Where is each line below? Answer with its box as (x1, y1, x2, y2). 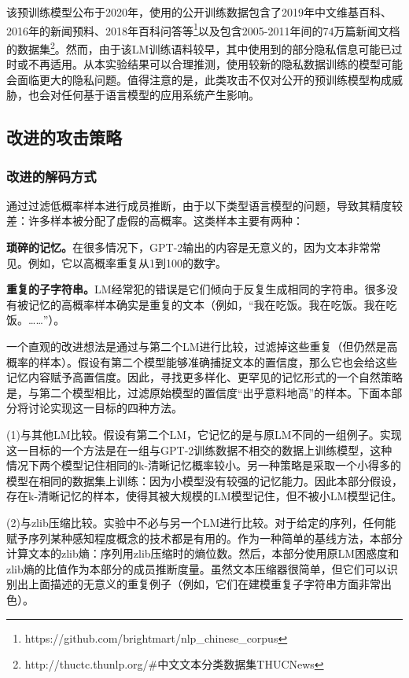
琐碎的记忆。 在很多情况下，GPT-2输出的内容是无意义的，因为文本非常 (6, 239, 370, 256)
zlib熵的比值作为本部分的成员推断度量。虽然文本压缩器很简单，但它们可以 (6, 560, 387, 577)
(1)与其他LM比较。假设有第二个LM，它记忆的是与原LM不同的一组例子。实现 (6, 426, 402, 442)
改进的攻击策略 (6, 125, 122, 149)
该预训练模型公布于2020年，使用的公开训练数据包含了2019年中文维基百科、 (6, 4, 392, 20)
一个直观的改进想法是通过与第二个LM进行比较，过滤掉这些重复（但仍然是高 (6, 338, 398, 355)
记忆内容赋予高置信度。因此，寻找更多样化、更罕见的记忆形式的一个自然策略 (6, 369, 403, 385)
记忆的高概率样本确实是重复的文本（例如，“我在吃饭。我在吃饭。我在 (28, 296, 386, 312)
